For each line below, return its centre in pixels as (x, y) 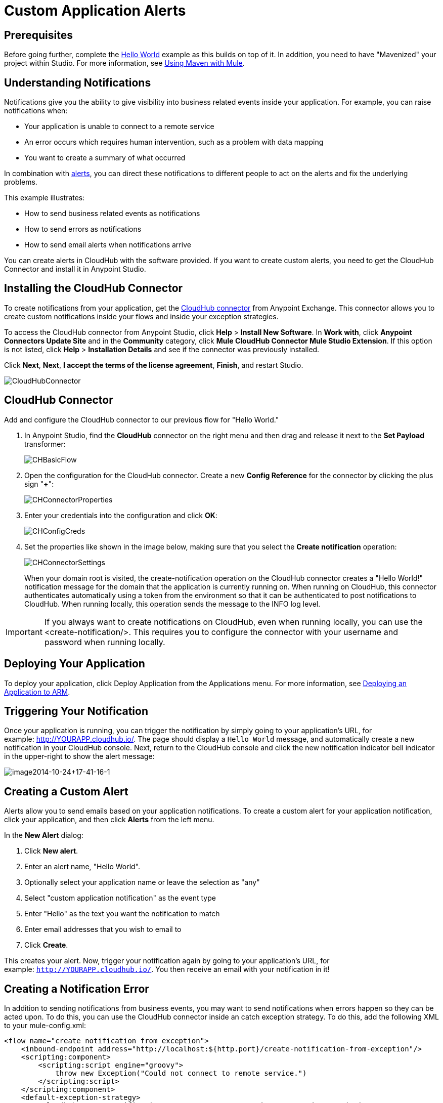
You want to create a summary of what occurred (105, 158)
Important (24, 632)
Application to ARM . (37, 692)
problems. (21, 182)
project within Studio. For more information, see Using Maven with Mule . (124, 63)
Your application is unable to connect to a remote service (119, 126)
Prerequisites (38, 35)
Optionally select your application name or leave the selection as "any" (142, 882)
